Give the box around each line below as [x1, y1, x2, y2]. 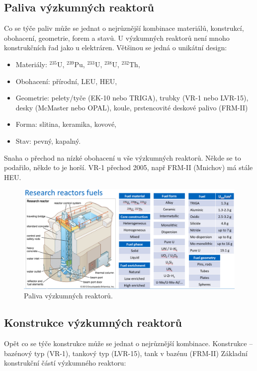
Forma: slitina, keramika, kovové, [15, 119, 116, 129]
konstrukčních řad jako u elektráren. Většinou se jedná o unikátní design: [4, 42, 227, 53]
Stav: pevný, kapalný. [15, 135, 81, 146]
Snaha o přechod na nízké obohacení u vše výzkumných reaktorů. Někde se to [4, 152, 241, 163]
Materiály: [15, 59, 47, 69]
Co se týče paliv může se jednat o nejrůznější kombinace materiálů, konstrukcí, [4, 23, 244, 33]
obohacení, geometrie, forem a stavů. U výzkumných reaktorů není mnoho [4, 32, 230, 43]
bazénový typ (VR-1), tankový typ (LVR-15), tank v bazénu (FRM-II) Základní [4, 348, 248, 358]
